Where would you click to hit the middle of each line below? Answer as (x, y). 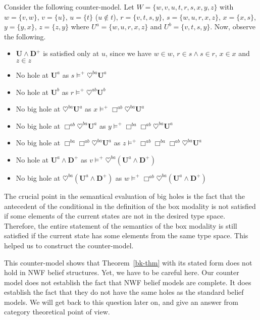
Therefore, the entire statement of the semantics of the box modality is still (121, 225)
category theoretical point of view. (57, 312)
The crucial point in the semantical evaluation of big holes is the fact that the (125, 196)
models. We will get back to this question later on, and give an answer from (121, 302)
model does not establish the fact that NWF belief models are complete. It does (128, 282)
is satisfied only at (71, 53)
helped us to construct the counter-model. (69, 245)
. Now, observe (233, 26)
